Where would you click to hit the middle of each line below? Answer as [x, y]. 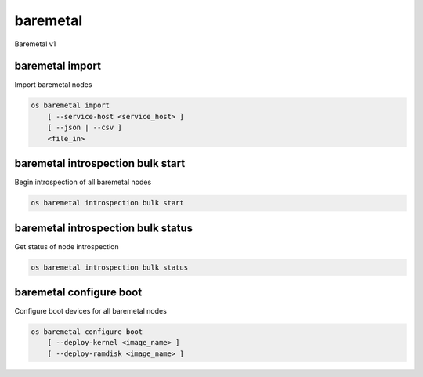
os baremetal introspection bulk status [109, 267]
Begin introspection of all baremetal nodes [83, 182]
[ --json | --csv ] [85, 128]
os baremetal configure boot [87, 332]
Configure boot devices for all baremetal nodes [91, 311]
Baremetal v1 [35, 44]
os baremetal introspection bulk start [107, 203]
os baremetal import [70, 105]
